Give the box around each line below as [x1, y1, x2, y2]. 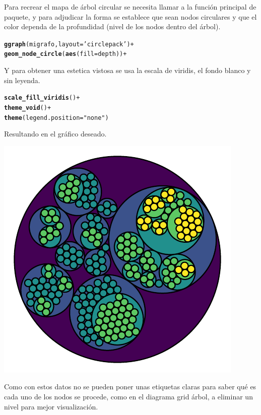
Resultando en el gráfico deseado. [4, 128, 107, 139]
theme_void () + [4, 104, 51, 111]
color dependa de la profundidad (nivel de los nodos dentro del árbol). [4, 21, 221, 32]
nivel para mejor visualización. [4, 401, 98, 411]
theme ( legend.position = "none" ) [4, 114, 109, 121]
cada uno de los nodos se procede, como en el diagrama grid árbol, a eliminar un [4, 391, 253, 402]
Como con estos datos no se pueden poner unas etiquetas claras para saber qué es [4, 381, 256, 392]
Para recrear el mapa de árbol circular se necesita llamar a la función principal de [4, 2, 256, 12]
